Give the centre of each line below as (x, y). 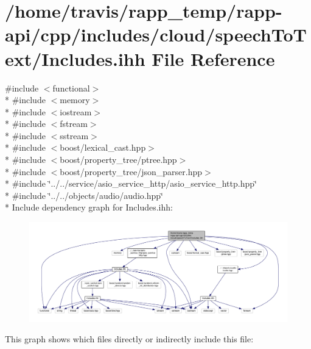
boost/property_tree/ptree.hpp (118, 160)
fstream (74, 124)
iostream (76, 111)
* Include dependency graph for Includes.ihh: (89, 207)
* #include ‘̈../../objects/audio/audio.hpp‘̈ (84, 195)
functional (71, 88)
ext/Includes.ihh (75, 58)
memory (75, 100)
